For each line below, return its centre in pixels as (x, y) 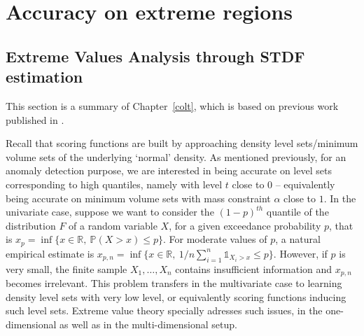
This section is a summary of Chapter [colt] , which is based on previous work (172, 105)
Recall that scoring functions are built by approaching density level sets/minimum (182, 143)
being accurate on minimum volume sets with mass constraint (138, 198)
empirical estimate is (50, 253)
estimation (44, 77)
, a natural (298, 239)
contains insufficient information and (254, 268)
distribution (31, 225)
